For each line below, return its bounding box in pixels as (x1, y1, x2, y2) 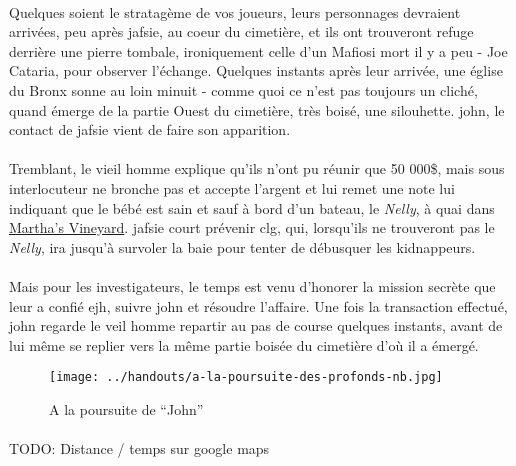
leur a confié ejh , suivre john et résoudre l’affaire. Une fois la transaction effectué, (9, 295, 508, 316)
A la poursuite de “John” (49, 398, 204, 419)
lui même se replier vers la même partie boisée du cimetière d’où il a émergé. (9, 334, 479, 355)
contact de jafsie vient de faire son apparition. (9, 119, 291, 140)
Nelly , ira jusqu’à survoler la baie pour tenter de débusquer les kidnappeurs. (9, 236, 476, 257)
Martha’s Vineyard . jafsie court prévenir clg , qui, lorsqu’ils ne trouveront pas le (9, 217, 495, 238)
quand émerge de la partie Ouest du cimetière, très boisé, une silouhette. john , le (9, 99, 505, 120)
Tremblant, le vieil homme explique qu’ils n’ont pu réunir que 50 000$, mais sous (9, 158, 505, 179)
